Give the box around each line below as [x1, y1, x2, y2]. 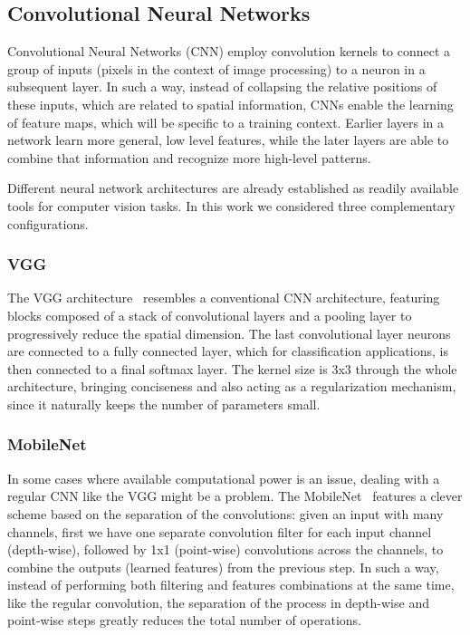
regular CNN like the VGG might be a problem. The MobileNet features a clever [7, 486, 463, 505]
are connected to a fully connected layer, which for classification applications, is [7, 342, 448, 361]
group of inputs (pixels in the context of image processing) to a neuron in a [7, 59, 426, 78]
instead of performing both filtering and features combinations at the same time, [7, 575, 455, 594]
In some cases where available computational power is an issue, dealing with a [7, 468, 440, 487]
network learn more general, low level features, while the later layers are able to [7, 130, 449, 149]
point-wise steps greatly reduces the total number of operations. [7, 611, 361, 630]
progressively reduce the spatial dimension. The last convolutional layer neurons [7, 323, 451, 342]
